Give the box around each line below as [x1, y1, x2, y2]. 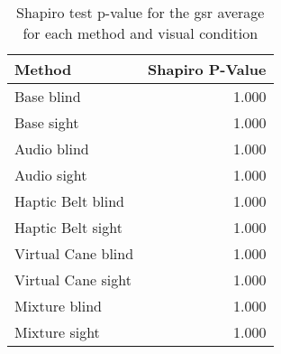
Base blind [14, 86, 81, 107]
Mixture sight [14, 321, 100, 342]
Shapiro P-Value [148, 59, 267, 79]
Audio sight [14, 164, 87, 185]
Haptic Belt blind [14, 191, 125, 211]
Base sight [14, 112, 79, 133]
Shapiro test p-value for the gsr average [16, 2, 265, 23]
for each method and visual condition [23, 23, 258, 43]
